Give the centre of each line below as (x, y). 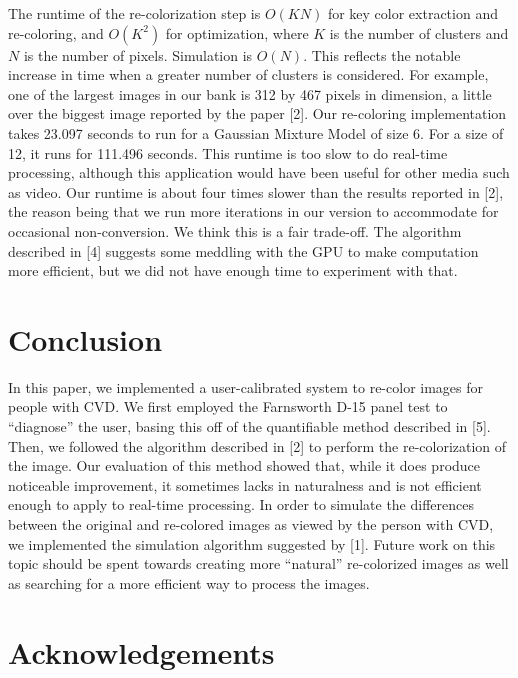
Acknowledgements (141, 651)
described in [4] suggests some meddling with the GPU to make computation (243, 250)
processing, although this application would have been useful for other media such (259, 172)
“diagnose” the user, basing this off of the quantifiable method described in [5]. (249, 426)
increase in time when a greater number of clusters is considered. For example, (248, 74)
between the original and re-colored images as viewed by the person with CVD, (251, 524)
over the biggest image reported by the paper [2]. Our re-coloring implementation (257, 113)
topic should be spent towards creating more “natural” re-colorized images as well (258, 563)
